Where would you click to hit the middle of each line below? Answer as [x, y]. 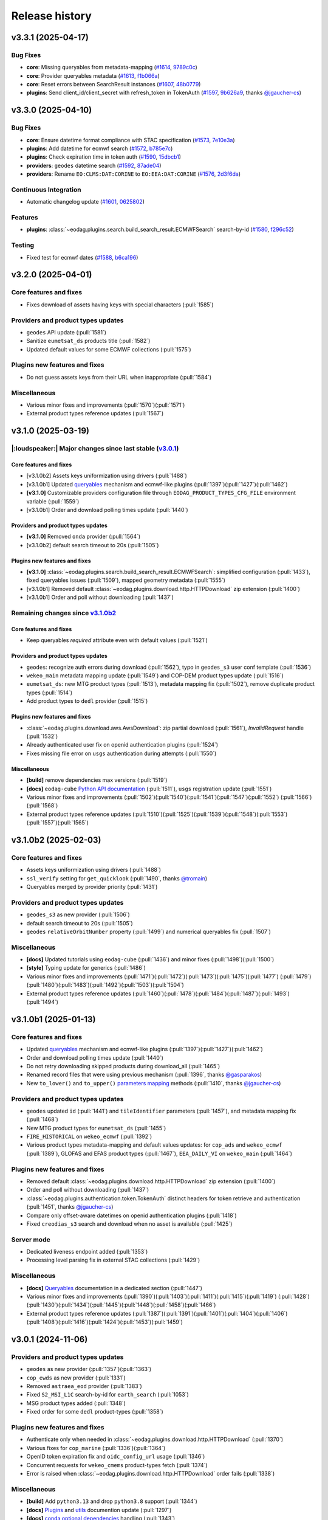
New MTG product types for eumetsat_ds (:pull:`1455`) [96, 1128]
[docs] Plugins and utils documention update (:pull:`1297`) [99, 1510]
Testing [23, 245]
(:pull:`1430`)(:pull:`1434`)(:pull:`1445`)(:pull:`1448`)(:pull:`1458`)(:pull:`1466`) [121, 1305]
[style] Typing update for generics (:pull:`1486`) [86, 968]
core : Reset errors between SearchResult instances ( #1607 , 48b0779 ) [114, 85]
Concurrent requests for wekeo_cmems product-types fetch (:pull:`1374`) [117, 1465]
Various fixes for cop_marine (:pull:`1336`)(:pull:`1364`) [96, 1448]
